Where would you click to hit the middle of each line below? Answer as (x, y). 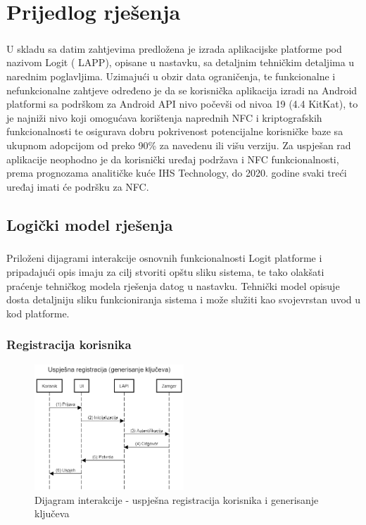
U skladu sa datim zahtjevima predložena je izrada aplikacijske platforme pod (174, 48)
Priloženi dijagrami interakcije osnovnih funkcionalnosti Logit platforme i (164, 258)
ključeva (52, 513)
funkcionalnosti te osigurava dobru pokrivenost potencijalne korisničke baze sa (175, 131)
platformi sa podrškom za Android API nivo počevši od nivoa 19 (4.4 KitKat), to (182, 104)
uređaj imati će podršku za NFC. (78, 186)
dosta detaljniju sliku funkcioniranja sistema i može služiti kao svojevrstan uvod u (184, 299)
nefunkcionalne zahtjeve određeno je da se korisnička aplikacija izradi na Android (182, 90)
